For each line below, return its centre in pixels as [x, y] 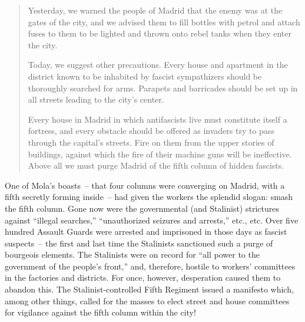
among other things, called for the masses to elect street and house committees [147, 300]
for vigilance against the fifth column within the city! [100, 312]
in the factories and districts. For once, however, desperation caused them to [143, 277]
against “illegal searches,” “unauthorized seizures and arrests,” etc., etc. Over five [152, 220]
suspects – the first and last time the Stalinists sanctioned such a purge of [139, 243]
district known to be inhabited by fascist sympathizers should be [145, 76]
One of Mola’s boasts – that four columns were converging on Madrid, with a [145, 185]
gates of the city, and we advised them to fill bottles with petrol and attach [164, 22]
